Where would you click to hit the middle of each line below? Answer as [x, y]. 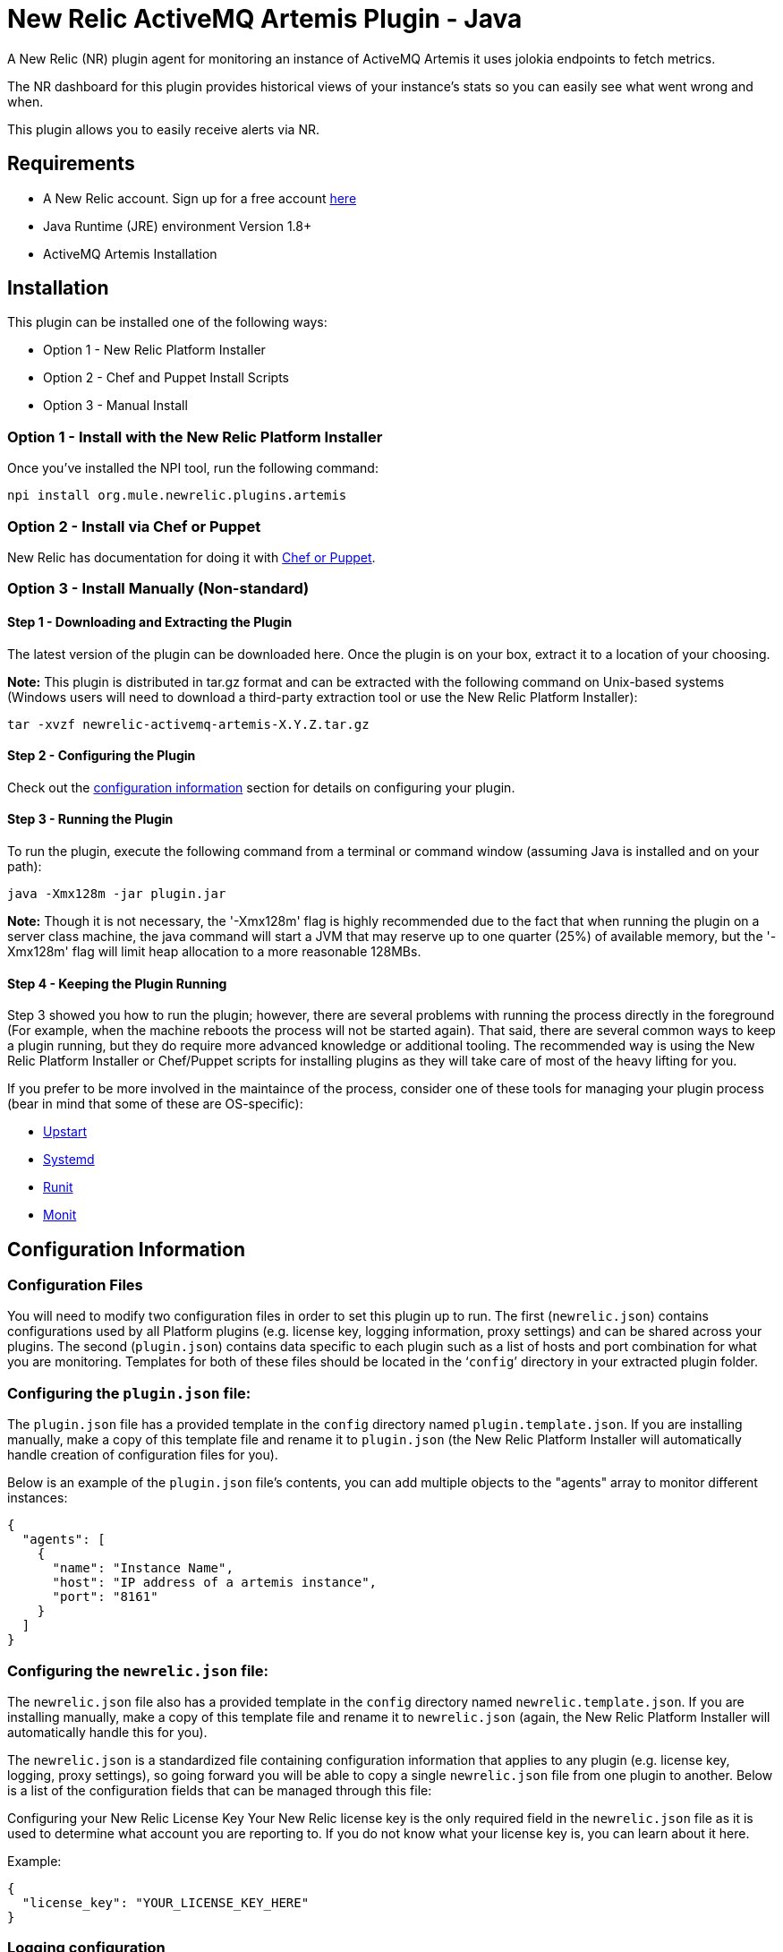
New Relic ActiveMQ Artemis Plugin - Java [265, 19]
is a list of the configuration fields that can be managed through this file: [220, 1790]
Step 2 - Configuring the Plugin [102, 756]
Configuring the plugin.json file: [129, 1393]
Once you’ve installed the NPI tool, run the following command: [193, 468]
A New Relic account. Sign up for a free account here [200, 198]
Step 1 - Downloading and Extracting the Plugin [150, 621]
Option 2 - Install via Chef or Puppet [134, 526]
